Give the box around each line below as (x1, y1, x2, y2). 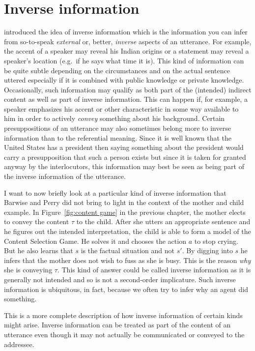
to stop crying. (194, 235, 238, 246)
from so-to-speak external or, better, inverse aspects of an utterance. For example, (4, 36, 252, 46)
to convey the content (4, 216, 69, 227)
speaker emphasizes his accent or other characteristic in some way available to (4, 103, 239, 114)
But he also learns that (4, 245, 73, 256)
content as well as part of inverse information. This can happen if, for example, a (4, 94, 248, 104)
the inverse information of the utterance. (4, 171, 126, 181)
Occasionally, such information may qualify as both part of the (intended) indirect (4, 84, 252, 94)
